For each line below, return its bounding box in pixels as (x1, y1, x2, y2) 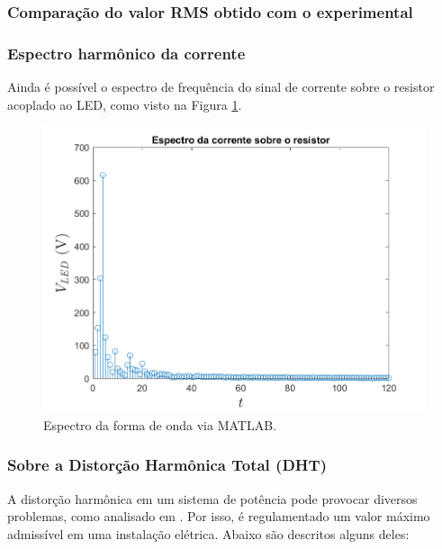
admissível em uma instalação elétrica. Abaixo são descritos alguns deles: (7, 524, 410, 543)
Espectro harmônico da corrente (7, 41, 246, 64)
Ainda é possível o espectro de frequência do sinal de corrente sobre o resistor (7, 77, 435, 96)
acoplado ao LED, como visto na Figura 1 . (7, 94, 242, 113)
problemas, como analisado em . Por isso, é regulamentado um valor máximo (7, 507, 430, 526)
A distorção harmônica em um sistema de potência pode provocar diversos (7, 489, 418, 508)
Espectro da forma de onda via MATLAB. (43, 415, 276, 434)
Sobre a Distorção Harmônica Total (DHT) (7, 454, 327, 476)
